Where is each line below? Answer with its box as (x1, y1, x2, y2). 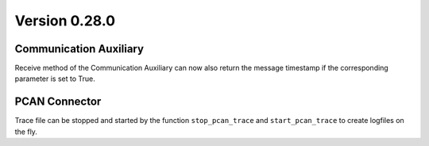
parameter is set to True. (14, 74, 95, 83)
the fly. (14, 127, 37, 136)
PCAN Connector (14, 95, 102, 109)
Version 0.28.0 (14, 12, 115, 29)
